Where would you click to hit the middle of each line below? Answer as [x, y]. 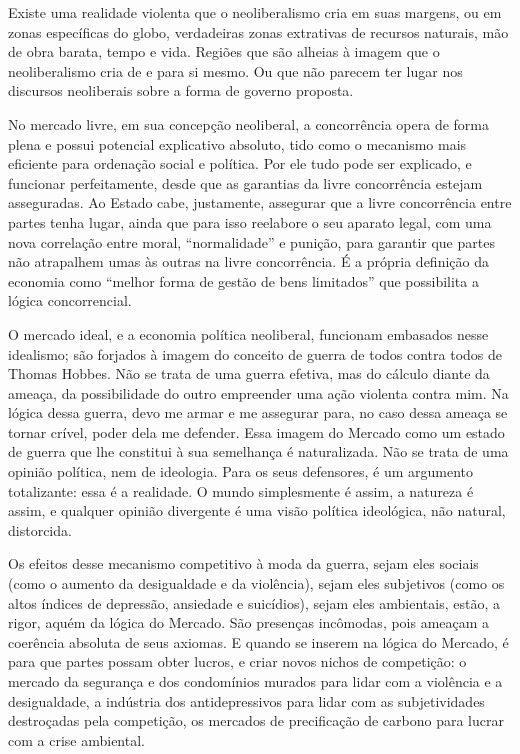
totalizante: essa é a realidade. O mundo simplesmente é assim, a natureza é [241, 490]
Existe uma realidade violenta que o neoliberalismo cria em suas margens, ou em [255, 12]
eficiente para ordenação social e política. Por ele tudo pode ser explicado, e [240, 163]
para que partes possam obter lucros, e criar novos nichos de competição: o [237, 661]
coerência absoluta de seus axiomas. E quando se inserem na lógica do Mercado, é [258, 641]
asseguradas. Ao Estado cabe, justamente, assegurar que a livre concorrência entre [260, 202]
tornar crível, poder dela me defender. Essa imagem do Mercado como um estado [256, 431]
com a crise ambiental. [76, 739]
